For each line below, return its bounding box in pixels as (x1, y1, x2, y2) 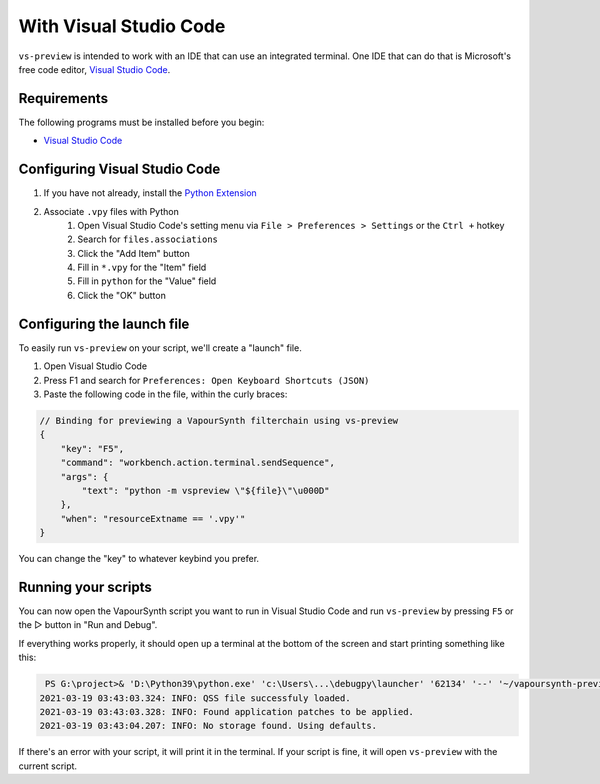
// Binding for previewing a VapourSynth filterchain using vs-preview (39, 415, 399, 426)
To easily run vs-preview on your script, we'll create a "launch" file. (18, 341, 302, 354)
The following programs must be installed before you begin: (18, 116, 265, 128)
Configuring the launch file (18, 315, 190, 332)
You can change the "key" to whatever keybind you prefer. (18, 553, 260, 565)
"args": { (60, 471, 109, 482)
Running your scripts (18, 578, 152, 595)
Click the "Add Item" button (77, 247, 190, 259)
